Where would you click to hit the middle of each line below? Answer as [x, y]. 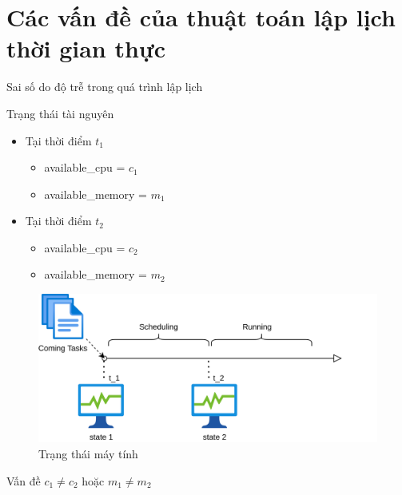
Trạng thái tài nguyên [60, 113]
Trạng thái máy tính [88, 453]
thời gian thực [86, 48]
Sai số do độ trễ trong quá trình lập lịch [105, 87]
